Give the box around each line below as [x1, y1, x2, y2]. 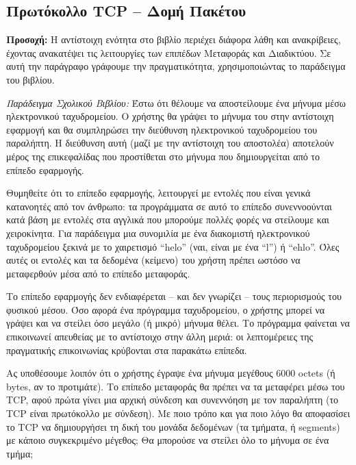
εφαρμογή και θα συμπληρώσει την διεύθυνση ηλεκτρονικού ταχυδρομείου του [6, 122, 318, 136]
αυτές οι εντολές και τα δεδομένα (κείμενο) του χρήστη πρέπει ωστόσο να [6, 253, 301, 267]
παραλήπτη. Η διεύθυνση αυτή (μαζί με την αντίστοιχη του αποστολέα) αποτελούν [6, 136, 334, 150]
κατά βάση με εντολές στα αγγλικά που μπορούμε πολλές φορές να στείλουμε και [6, 212, 329, 227]
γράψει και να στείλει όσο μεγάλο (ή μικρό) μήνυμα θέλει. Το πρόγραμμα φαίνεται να [6, 316, 350, 330]
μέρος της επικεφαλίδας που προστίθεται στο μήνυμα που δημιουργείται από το [6, 149, 320, 163]
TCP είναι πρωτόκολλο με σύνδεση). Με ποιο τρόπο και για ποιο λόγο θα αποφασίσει [6, 406, 351, 420]
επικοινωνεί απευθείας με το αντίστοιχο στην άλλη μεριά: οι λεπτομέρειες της [6, 329, 314, 344]
